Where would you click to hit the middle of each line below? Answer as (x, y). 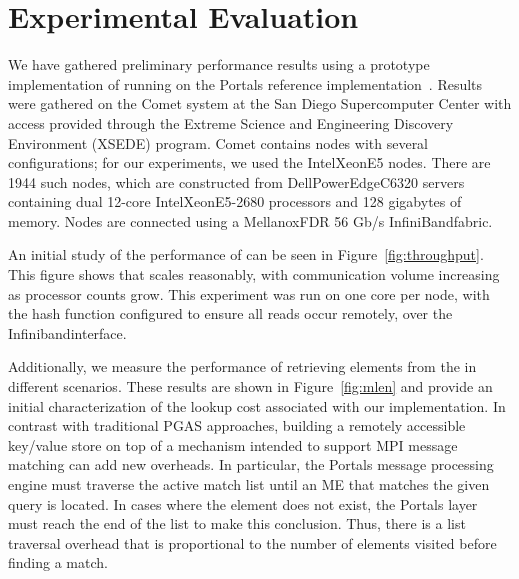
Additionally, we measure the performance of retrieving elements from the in (242, 366)
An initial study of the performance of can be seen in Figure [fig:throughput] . (246, 254)
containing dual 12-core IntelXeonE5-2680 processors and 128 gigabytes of (235, 201)
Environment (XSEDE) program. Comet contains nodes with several (218, 142)
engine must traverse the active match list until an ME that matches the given (249, 484)
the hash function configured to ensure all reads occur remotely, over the (230, 313)
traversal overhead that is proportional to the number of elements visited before (252, 542)
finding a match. (58, 562)
